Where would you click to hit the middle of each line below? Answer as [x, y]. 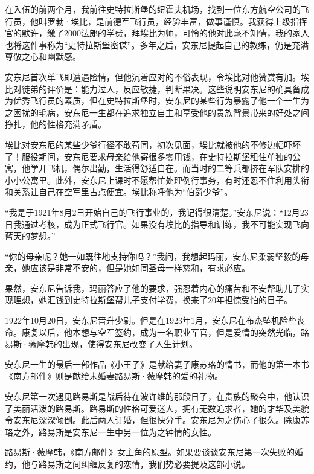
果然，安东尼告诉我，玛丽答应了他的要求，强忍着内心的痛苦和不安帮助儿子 [153, 288]
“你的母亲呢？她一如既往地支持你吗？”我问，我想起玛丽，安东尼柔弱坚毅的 [153, 256]
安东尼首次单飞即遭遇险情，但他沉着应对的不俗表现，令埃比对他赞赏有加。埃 [157, 76]
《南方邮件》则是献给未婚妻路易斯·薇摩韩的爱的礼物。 [114, 376]
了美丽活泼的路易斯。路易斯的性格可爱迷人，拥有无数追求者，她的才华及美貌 [157, 408]
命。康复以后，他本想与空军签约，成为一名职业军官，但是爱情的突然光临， [153, 332]
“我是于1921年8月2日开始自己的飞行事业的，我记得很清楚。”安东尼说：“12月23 [157, 212]
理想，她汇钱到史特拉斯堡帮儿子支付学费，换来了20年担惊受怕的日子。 [152, 300]
